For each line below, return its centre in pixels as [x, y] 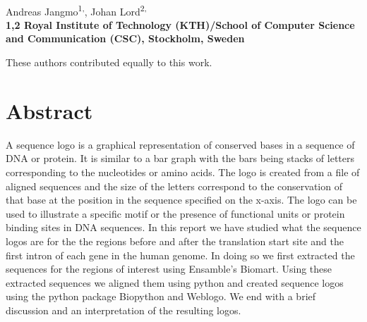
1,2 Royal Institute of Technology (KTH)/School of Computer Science [180, 24]
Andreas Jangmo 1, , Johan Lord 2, [76, 10]
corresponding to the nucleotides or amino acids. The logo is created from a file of [183, 172]
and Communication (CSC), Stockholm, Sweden [125, 38]
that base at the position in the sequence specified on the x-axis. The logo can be [181, 200]
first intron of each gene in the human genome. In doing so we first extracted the [180, 255]
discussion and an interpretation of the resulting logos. [124, 310]
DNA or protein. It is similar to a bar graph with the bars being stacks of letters [180, 158]
